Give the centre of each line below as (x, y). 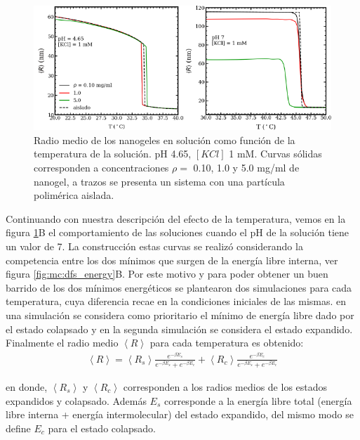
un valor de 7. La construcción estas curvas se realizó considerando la (154, 246)
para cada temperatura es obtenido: (227, 343)
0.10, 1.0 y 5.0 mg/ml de (246, 168)
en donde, (27, 387)
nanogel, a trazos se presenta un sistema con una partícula (159, 181)
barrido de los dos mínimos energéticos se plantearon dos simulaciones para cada (179, 287)
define (18, 428)
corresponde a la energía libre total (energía (258, 400)
